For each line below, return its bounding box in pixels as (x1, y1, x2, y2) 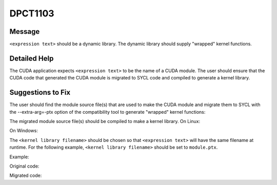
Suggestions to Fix (9, 88, 71, 97)
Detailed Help (9, 54, 54, 63)
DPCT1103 (9, 8, 54, 19)
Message (9, 27, 40, 36)
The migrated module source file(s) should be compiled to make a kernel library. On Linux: (9, 118, 200, 125)
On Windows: (9, 128, 38, 134)
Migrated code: (9, 172, 42, 179)
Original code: (9, 163, 39, 169)
